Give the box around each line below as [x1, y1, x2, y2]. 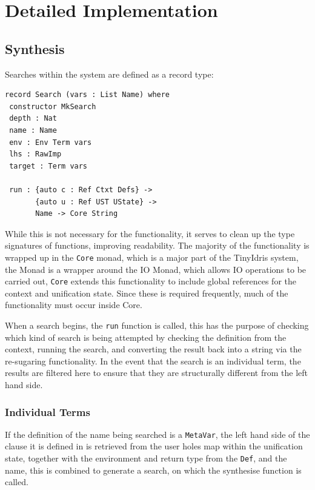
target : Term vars [9, 161, 88, 170]
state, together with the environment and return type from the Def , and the [5, 452, 287, 465]
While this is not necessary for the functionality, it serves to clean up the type [5, 227, 295, 240]
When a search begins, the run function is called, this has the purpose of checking [5, 318, 309, 331]
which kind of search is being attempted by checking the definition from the [5, 331, 287, 343]
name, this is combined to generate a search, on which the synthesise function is [5, 463, 302, 476]
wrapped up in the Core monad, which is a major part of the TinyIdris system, [5, 250, 299, 263]
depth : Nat [9, 114, 57, 123]
